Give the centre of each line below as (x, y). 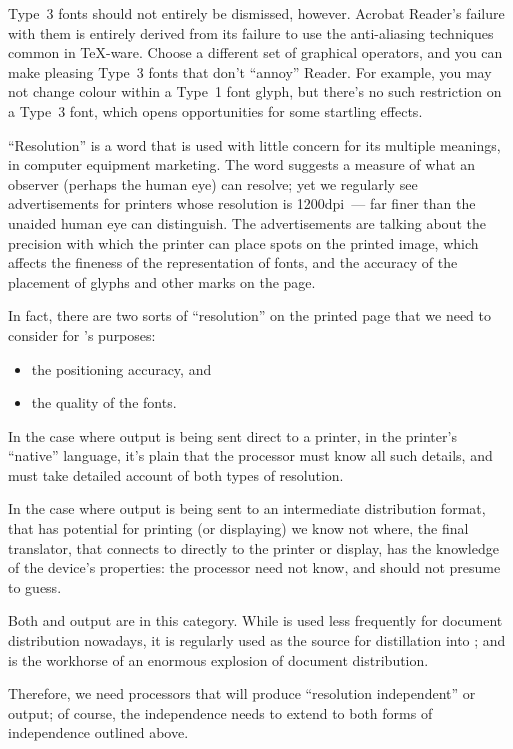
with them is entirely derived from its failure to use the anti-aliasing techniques (251, 32)
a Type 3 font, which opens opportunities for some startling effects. (215, 110)
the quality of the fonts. (104, 402)
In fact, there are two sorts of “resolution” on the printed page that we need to (249, 315)
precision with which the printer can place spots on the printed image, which (243, 242)
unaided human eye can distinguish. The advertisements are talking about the (247, 222)
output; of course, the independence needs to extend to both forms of (220, 712)
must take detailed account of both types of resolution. (176, 474)
